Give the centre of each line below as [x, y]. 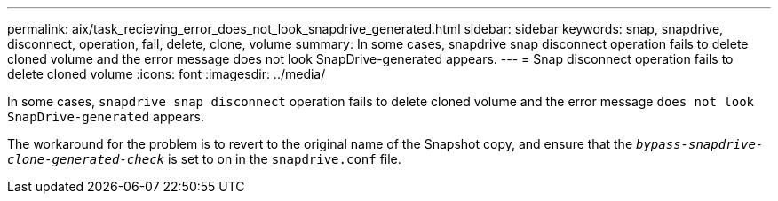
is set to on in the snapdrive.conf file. [284, 159]
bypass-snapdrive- [699, 144]
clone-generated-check [86, 159]
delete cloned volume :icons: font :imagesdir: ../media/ [167, 74]
